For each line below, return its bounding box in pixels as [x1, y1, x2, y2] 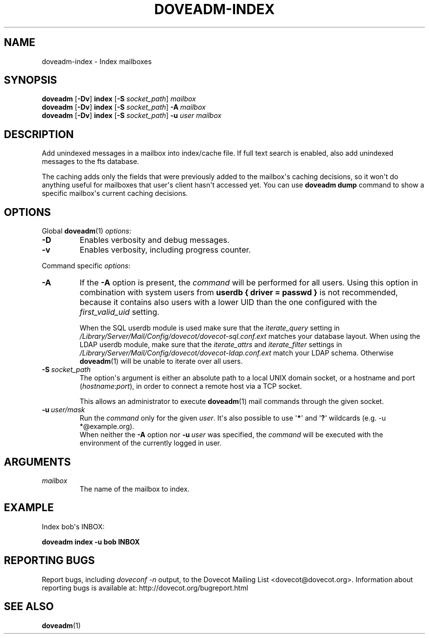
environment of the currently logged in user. [79, 439, 222, 448]
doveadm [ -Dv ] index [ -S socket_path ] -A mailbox [42, 103, 206, 112]
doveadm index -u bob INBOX [42, 537, 140, 546]
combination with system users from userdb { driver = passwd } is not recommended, [79, 287, 398, 298]
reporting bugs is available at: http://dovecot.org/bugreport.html [42, 583, 248, 592]
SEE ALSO [4, 600, 54, 613]
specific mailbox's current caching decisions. [42, 189, 188, 198]
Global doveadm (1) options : [42, 227, 131, 236]
